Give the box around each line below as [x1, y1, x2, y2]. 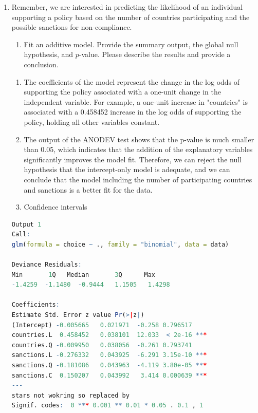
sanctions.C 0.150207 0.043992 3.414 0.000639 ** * [11, 371, 207, 379]
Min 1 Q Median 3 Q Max [11, 271, 156, 278]
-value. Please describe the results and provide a [79, 49, 231, 60]
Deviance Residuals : [11, 261, 82, 269]
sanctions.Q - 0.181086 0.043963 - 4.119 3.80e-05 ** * [11, 362, 207, 369]
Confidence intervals [24, 201, 87, 212]
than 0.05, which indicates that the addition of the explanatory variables [24, 144, 253, 155]
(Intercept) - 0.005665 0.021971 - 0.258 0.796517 [11, 321, 192, 329]
